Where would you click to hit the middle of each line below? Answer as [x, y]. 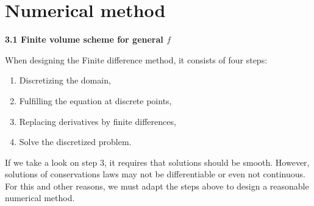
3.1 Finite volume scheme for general [84, 39]
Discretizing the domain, [65, 80]
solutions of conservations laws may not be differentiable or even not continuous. [155, 174]
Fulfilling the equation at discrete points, [95, 100]
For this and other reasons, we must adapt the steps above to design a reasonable [157, 186]
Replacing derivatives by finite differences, [98, 121]
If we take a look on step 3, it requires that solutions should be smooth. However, [157, 162]
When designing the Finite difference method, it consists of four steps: [136, 59]
